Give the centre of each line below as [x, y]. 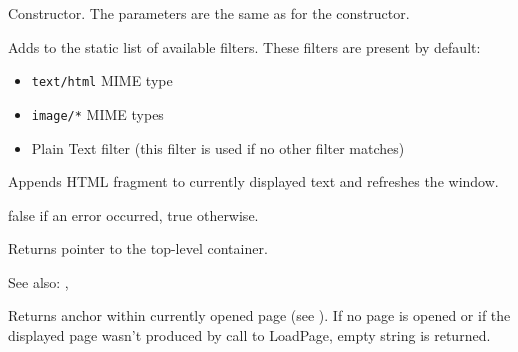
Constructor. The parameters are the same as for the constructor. [209, 13]
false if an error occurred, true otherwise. [133, 214]
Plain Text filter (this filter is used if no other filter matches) [218, 147]
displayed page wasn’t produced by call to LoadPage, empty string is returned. [249, 335]
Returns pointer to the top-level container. [138, 248]
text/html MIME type [102, 80]
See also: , [38, 281]
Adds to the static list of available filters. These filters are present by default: [244, 46]
